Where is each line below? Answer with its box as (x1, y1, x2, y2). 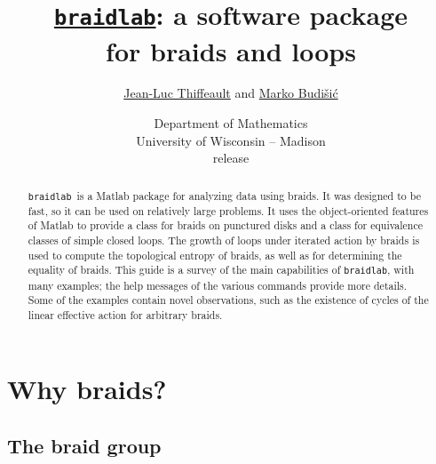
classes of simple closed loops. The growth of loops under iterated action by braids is (28, 233, 420, 248)
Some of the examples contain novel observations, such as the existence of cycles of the (28, 292, 429, 308)
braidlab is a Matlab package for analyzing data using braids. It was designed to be (28, 188, 421, 203)
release (212, 148, 250, 167)
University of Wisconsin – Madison (136, 131, 326, 149)
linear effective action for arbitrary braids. (28, 307, 223, 322)
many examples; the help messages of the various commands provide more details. (28, 277, 408, 292)
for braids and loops (106, 32, 356, 68)
